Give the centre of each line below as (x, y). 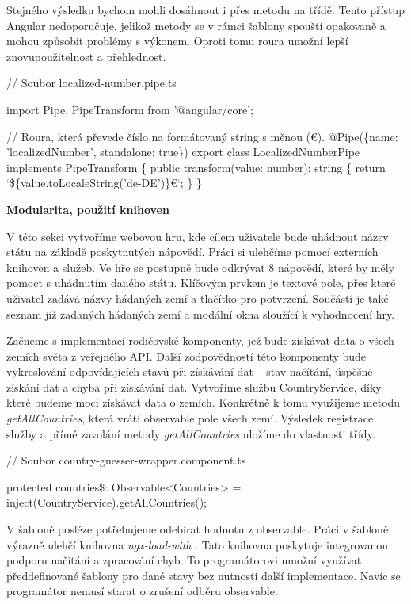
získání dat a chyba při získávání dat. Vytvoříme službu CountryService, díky (194, 386)
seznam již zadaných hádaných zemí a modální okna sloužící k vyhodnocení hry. (201, 313)
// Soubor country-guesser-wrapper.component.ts (126, 460)
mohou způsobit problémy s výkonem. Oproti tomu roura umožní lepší (177, 41)
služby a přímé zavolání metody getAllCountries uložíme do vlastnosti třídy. (191, 433)
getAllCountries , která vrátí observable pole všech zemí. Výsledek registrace (190, 418)
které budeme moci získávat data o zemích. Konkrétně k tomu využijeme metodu (204, 402)
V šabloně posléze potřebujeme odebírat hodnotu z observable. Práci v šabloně (198, 529)
